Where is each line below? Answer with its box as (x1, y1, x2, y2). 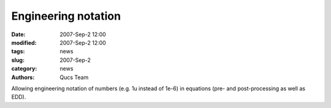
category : (11, 65, 37, 72)
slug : (11, 56, 25, 64)
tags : (11, 48, 25, 55)
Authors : (11, 74, 35, 81)
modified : (11, 39, 37, 46)
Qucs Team (59, 74, 89, 81)
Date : (11, 31, 26, 38)
